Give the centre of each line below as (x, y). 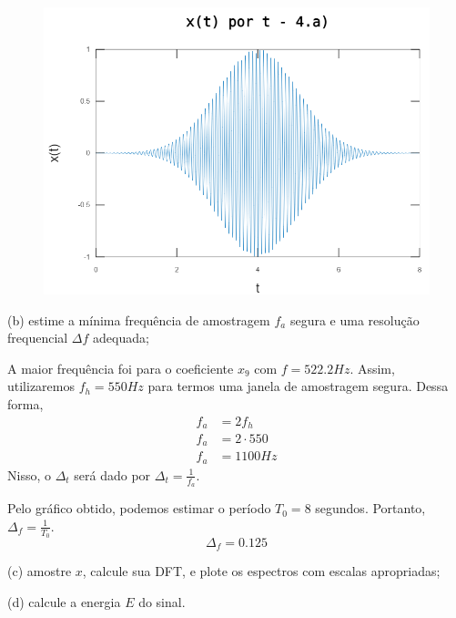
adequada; (121, 338)
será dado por (112, 474)
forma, (25, 403)
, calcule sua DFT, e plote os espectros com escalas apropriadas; (261, 571)
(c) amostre (40, 571)
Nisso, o (29, 474)
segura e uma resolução (355, 319)
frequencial (38, 338)
